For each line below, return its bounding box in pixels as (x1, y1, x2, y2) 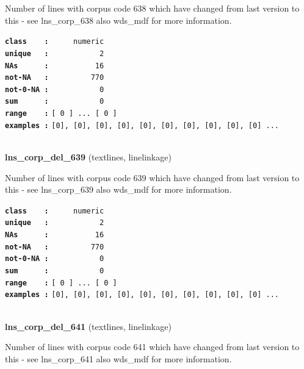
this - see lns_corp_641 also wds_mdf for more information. (5, 352, 232, 365)
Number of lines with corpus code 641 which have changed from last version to (5, 340, 300, 353)
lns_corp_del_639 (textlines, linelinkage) (5, 151, 172, 163)
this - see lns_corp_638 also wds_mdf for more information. (5, 13, 232, 26)
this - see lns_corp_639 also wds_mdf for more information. (5, 183, 232, 196)
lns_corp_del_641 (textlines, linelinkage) (5, 320, 172, 332)
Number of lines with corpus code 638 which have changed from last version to (5, 2, 300, 14)
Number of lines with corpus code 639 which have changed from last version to (5, 171, 300, 184)
